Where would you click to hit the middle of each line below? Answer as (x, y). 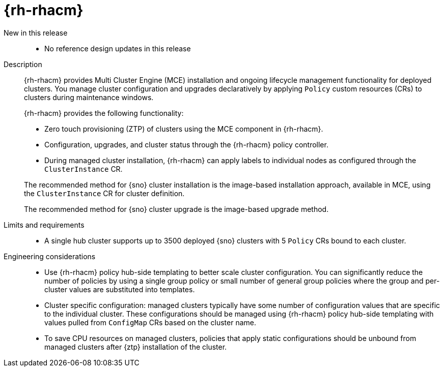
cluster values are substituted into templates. (120, 289)
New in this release (36, 33)
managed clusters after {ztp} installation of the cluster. (136, 347)
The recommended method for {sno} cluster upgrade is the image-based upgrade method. (176, 209)
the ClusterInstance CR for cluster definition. (104, 193)
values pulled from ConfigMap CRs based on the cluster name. (150, 322)
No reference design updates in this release (118, 48)
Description (23, 64)
